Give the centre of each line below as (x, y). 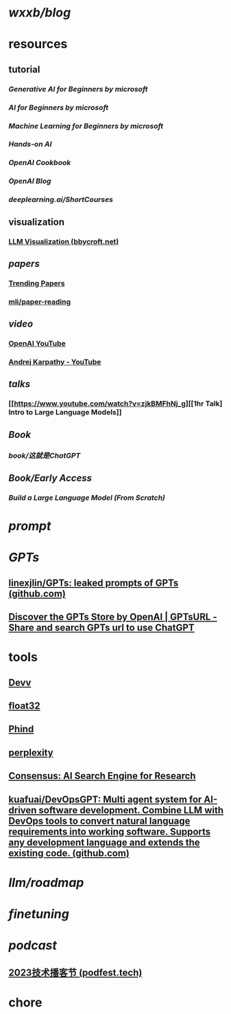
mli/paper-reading (40, 302)
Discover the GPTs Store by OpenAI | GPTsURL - (113, 617)
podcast (33, 946)
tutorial (24, 69)
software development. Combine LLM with (131, 810)
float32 (24, 706)
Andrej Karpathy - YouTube (55, 362)
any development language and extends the (104, 842)
